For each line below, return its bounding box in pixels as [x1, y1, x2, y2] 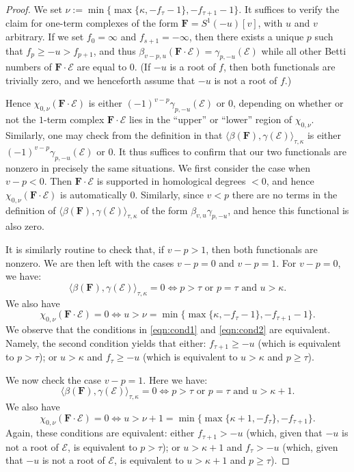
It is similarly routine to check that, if [5, 242, 165, 257]
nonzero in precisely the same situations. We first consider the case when [5, 160, 310, 174]
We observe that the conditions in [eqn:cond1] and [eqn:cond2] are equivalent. [5, 322, 331, 337]
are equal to [77, 60, 127, 74]
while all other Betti [261, 43, 346, 57]
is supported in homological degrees [96, 174, 246, 188]
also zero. [5, 219, 44, 233]
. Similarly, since [135, 187, 204, 201]
